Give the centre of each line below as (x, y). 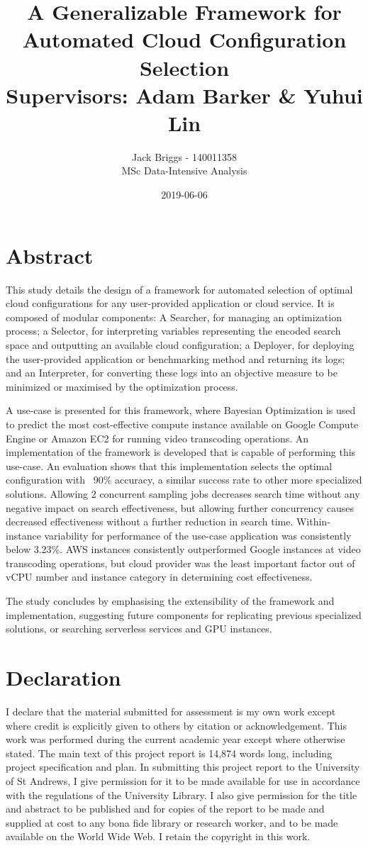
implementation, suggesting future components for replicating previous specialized (184, 614)
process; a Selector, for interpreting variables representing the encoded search (173, 331)
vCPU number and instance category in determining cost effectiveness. (159, 577)
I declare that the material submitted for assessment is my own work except (171, 711)
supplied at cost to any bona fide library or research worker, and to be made (172, 822)
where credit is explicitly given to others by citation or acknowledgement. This (177, 725)
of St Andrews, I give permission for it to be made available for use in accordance (183, 780)
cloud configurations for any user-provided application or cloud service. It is (170, 303)
